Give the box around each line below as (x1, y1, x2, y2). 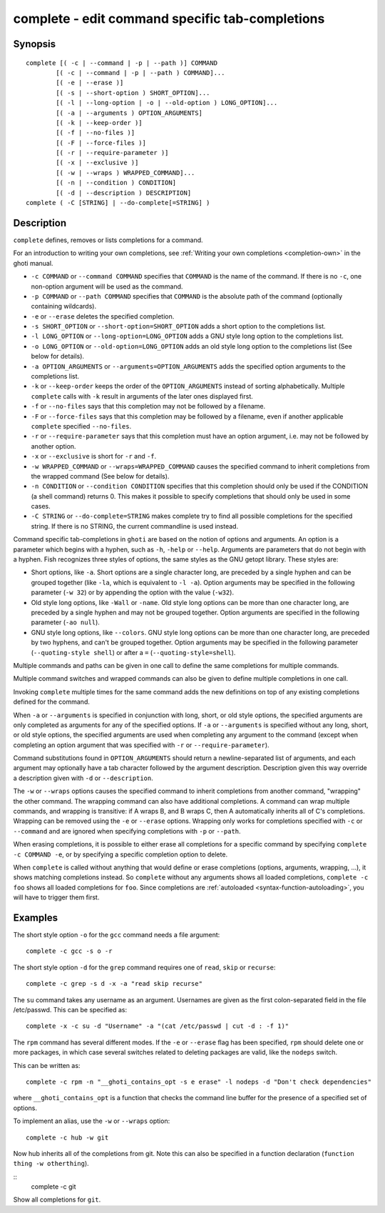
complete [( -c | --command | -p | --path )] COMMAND (26, 59, 217, 67)
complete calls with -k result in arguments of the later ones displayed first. (31, 391, 253, 400)
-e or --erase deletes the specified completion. (31, 311, 175, 321)
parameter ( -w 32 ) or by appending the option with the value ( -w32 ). (31, 588, 235, 596)
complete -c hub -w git (26, 1133, 109, 1142)
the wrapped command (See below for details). (31, 471, 170, 480)
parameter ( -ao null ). (31, 618, 100, 627)
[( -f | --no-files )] (56, 129, 135, 137)
